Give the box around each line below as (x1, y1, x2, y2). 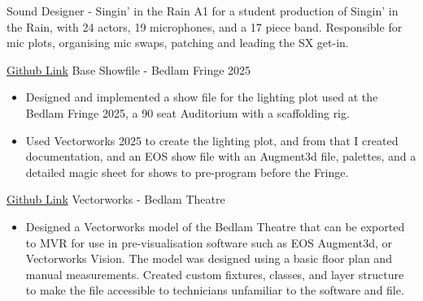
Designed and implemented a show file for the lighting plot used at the (25, 88, 378, 105)
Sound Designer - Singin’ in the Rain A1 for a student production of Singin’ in (7, 2, 399, 19)
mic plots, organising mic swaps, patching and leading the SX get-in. (7, 34, 349, 51)
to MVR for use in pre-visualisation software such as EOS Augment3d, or (25, 234, 392, 251)
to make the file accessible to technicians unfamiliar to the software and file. (25, 282, 404, 299)
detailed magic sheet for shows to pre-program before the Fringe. (25, 163, 349, 180)
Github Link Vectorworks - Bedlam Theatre (7, 191, 225, 208)
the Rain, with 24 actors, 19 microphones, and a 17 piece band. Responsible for (7, 18, 403, 35)
